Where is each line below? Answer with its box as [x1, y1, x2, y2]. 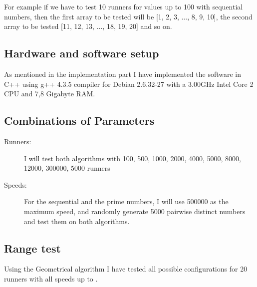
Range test [4, 240, 61, 256]
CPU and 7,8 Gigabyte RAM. [4, 88, 95, 99]
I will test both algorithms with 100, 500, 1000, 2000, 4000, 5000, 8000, [24, 153, 241, 163]
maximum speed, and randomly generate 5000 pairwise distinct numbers [24, 206, 246, 216]
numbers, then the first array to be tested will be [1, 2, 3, [4, 11, 179, 21]
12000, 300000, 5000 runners [24, 163, 110, 173]
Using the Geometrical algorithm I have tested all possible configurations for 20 [4, 264, 248, 274]
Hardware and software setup [4, 45, 159, 61]
